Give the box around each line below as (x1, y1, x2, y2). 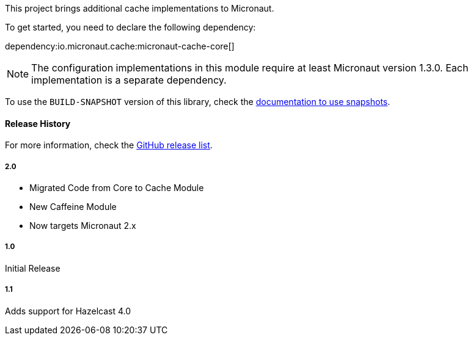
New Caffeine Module (29, 201, 117, 212)
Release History (5, 118, 71, 129)
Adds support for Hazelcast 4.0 (5, 305, 131, 316)
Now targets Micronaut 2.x (29, 220, 136, 231)
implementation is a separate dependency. (31, 74, 227, 86)
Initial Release (5, 262, 61, 273)
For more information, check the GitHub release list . (5, 140, 213, 151)
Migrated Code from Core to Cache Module (29, 183, 204, 193)
